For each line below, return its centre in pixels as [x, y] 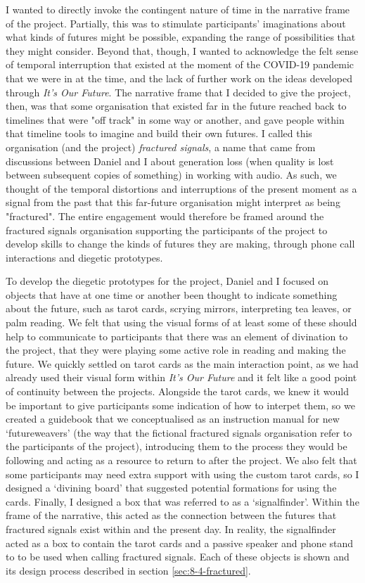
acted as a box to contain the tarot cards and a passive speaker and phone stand [180, 543]
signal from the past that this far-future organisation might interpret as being [173, 202]
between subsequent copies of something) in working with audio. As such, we [171, 175]
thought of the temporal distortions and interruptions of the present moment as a [181, 188]
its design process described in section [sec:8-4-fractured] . [128, 570]
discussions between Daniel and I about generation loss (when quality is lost [170, 161]
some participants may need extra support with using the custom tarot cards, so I [182, 474]
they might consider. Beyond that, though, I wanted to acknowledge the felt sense [182, 50]
